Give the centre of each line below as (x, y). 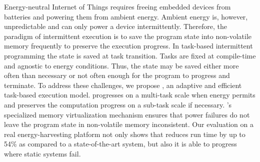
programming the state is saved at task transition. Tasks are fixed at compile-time (130, 55)
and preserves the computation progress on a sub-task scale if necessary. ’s (118, 104)
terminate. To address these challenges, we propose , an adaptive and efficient (123, 85)
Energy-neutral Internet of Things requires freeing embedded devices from (117, 6)
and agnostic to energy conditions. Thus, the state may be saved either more (121, 65)
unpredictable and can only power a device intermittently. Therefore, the (115, 26)
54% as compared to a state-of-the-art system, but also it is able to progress (120, 144)
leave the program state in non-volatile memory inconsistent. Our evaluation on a (129, 124)
